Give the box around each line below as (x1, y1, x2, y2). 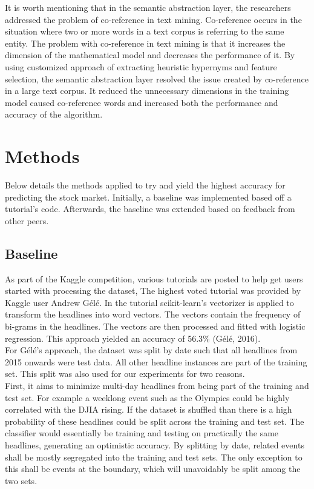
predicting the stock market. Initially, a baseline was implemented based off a (5, 190, 292, 203)
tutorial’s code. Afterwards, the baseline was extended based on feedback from (5, 202, 295, 215)
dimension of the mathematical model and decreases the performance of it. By (5, 48, 295, 61)
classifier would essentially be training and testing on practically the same (5, 427, 279, 439)
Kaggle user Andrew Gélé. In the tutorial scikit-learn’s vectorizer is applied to (5, 296, 294, 308)
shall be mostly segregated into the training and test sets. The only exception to (5, 450, 303, 463)
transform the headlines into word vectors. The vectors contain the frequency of (5, 308, 301, 321)
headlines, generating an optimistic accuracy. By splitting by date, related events (5, 438, 304, 451)
